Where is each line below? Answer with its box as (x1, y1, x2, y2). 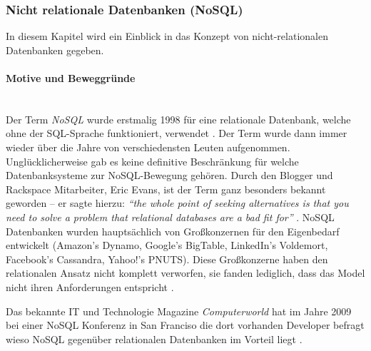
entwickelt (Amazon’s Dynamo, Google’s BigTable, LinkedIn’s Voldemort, (6, 238, 328, 253)
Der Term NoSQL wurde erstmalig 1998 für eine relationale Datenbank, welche (6, 111, 351, 126)
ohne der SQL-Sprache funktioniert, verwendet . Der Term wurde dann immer (6, 126, 347, 141)
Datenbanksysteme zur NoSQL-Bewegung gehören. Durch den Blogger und (6, 168, 333, 183)
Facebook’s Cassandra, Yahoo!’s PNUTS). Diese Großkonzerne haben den (6, 251, 328, 266)
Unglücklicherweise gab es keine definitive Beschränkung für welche (6, 153, 299, 168)
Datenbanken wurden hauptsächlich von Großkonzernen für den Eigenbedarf (6, 223, 340, 238)
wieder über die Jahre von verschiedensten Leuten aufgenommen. (6, 139, 290, 154)
